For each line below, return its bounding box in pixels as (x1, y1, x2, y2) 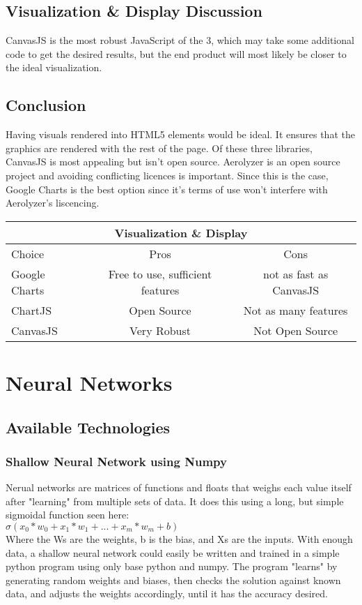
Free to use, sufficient (108, 265, 212, 282)
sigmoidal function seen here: (6, 507, 129, 522)
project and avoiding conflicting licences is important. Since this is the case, (6, 167, 329, 182)
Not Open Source (253, 322, 338, 338)
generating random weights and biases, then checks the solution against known (6, 572, 341, 587)
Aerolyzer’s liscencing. (6, 195, 100, 210)
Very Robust (129, 322, 191, 338)
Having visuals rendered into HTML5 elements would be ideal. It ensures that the (6, 127, 355, 142)
